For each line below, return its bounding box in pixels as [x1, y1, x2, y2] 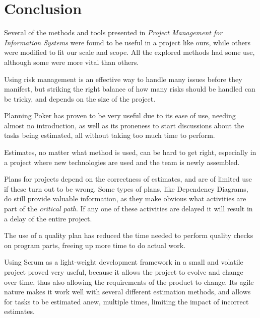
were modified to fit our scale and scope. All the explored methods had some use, [4, 47, 255, 57]
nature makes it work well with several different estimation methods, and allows [4, 286, 251, 297]
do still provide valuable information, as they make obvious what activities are [4, 193, 246, 204]
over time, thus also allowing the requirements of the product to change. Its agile [4, 276, 254, 287]
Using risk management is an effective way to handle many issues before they [4, 73, 242, 84]
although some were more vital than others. [4, 56, 139, 67]
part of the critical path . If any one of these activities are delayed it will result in [4, 203, 253, 214]
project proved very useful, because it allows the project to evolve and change [4, 267, 243, 277]
